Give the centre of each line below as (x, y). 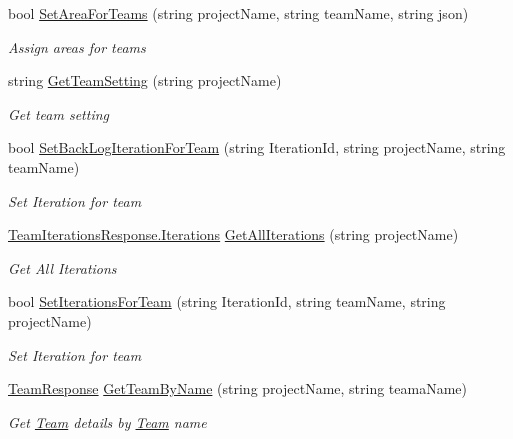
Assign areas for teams (77, 46)
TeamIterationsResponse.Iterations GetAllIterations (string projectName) (233, 234)
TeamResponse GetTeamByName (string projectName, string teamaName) (237, 388)
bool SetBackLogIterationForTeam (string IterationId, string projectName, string (257, 147)
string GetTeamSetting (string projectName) (145, 80)
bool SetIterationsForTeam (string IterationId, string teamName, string (227, 301)
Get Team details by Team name (107, 421)
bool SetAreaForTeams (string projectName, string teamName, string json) (238, 13)
